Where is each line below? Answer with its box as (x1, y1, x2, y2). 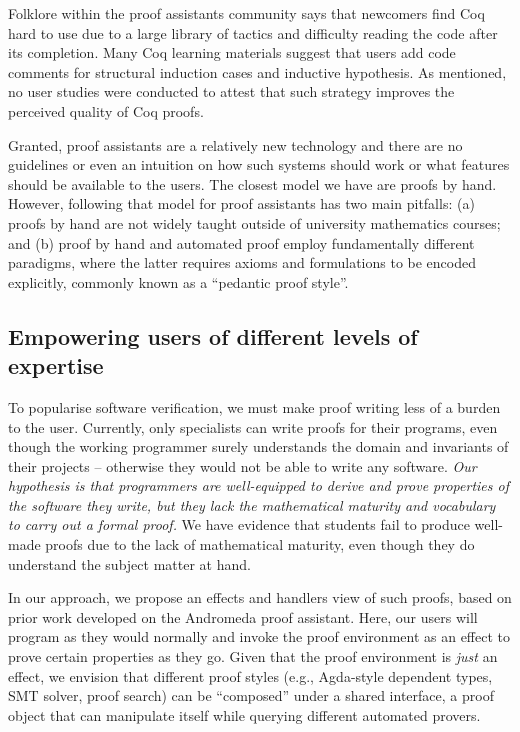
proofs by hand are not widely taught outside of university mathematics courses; (8, 212, 501, 233)
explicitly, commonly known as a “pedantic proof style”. (8, 271, 349, 292)
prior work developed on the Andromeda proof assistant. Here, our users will (8, 606, 478, 627)
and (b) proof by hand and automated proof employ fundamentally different (8, 232, 475, 253)
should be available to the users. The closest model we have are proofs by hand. (8, 173, 497, 194)
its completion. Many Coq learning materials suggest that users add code (8, 42, 456, 63)
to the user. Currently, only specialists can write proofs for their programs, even (8, 416, 498, 437)
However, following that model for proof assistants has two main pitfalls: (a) (8, 193, 475, 214)
